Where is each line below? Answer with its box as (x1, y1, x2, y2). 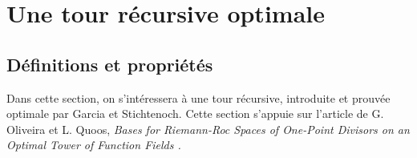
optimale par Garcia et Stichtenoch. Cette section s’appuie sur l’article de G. (6, 105, 384, 122)
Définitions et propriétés (6, 51, 213, 76)
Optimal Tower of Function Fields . (6, 136, 181, 153)
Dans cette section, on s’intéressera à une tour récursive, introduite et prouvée (6, 89, 391, 106)
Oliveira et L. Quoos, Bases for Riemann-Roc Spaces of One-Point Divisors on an (6, 120, 410, 137)
